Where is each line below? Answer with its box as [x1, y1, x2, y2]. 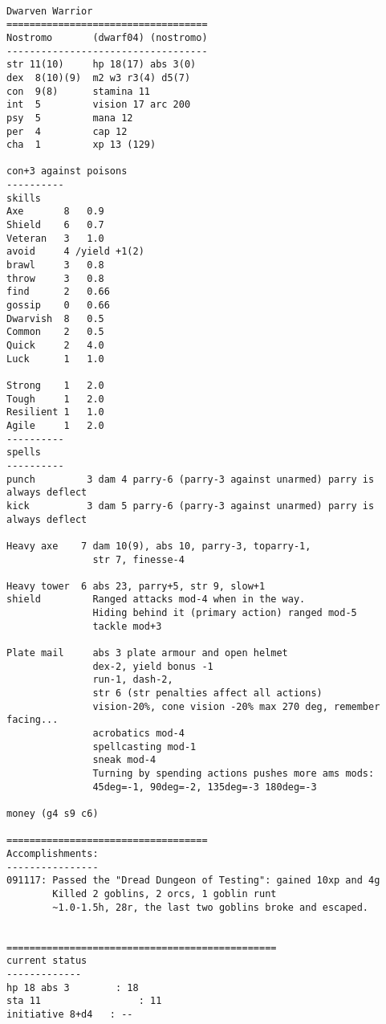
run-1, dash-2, [92, 674, 173, 686]
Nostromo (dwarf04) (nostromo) [6, 31, 208, 43]
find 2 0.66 [6, 286, 110, 298]
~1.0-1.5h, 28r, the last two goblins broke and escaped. [52, 901, 369, 913]
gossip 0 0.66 [6, 300, 110, 312]
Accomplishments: [6, 847, 99, 859]
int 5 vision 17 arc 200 [6, 99, 191, 111]
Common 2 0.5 [6, 326, 104, 338]
